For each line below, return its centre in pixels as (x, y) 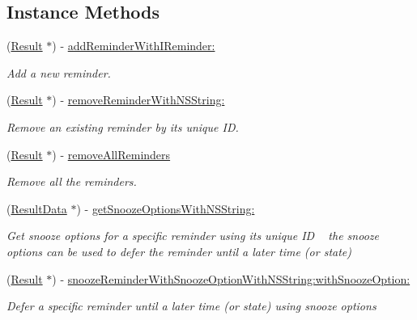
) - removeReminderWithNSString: (138, 100)
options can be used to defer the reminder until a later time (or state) (179, 251)
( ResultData (37, 208)
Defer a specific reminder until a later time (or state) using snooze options (191, 306)
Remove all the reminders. (72, 181)
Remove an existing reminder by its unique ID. (123, 126)
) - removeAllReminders (111, 154)
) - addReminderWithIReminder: (134, 46)
